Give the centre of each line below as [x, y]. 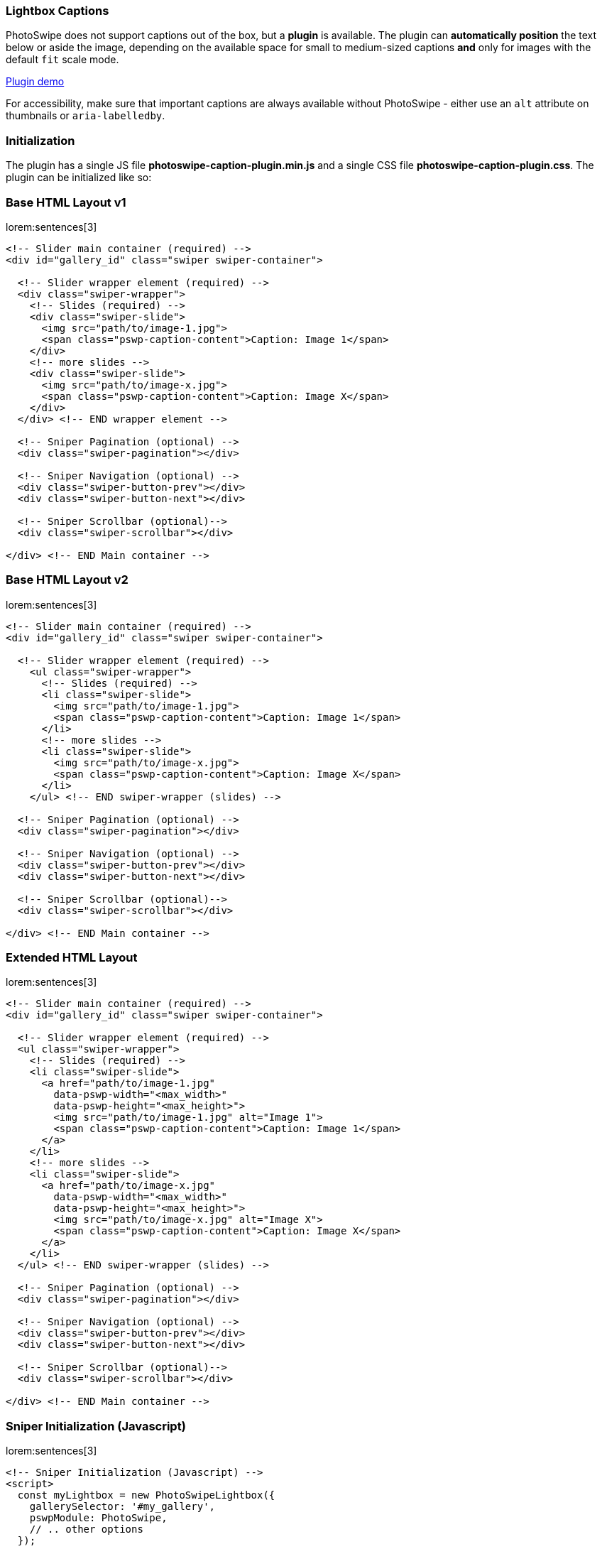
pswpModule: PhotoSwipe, [98, 1518]
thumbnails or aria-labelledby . [86, 116]
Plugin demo [35, 82]
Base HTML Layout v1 [66, 202]
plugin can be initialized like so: [79, 178]
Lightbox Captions [58, 11]
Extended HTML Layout [72, 957]
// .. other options [86, 1529]
